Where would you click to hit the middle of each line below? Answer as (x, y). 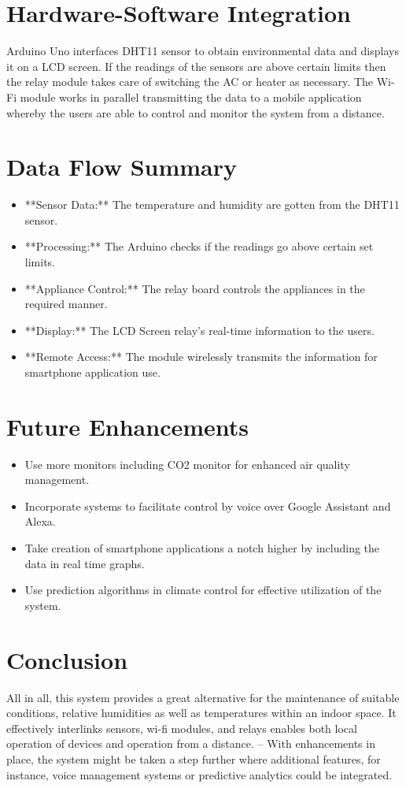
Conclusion (67, 659)
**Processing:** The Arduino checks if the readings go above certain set (199, 246)
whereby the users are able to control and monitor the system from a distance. (196, 112)
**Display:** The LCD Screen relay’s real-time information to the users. (199, 330)
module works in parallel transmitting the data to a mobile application (191, 97)
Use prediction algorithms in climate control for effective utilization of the (203, 590)
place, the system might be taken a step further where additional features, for (194, 758)
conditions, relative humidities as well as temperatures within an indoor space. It (201, 713)
